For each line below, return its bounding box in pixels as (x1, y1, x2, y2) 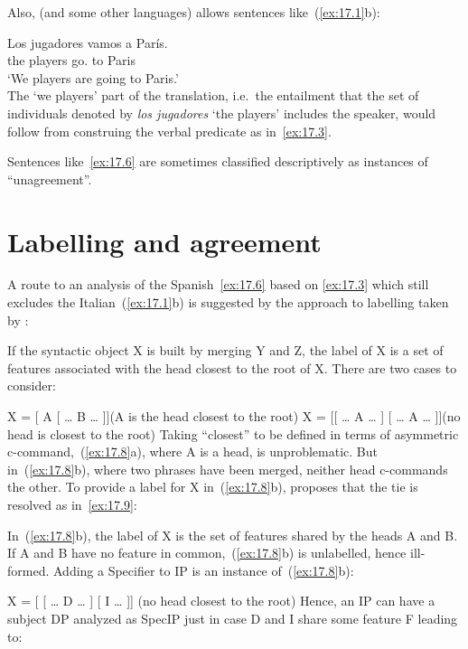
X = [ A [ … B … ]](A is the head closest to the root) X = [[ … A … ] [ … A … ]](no (7, 407, 461, 426)
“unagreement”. (7, 169, 92, 188)
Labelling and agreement (7, 222, 322, 259)
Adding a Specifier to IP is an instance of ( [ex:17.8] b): (52, 560, 354, 579)
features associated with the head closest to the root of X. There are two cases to (7, 358, 457, 377)
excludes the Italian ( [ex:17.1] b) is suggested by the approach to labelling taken (7, 293, 449, 312)
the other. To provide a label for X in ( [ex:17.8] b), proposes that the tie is (7, 477, 418, 496)
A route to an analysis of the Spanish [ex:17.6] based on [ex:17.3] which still (7, 275, 429, 294)
